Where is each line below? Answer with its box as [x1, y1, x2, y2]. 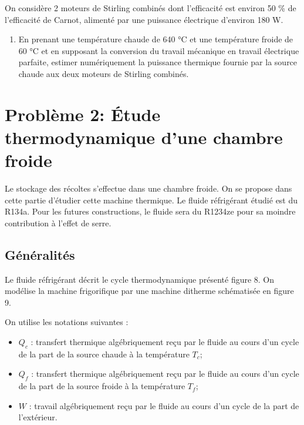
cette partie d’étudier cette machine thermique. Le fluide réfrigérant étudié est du [5, 193, 298, 206]
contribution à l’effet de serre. [5, 216, 112, 229]
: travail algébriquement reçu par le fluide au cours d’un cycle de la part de [29, 399, 299, 411]
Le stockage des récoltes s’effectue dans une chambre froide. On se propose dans [5, 182, 292, 195]
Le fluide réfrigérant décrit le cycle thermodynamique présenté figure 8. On [5, 273, 275, 285]
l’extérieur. [18, 411, 58, 423]
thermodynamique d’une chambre [5, 125, 283, 149]
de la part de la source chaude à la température [18, 347, 190, 360]
